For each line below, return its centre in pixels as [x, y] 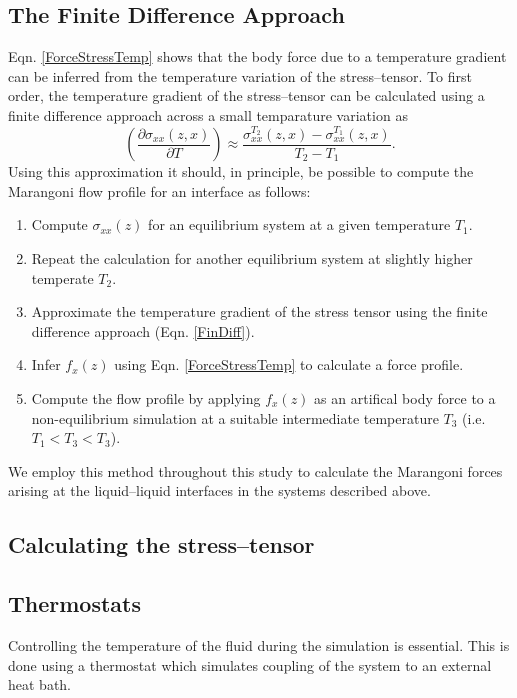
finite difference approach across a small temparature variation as [208, 114]
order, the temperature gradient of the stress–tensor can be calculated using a [246, 95]
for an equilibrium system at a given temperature [299, 224]
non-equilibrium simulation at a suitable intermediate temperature [235, 417]
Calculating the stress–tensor [161, 544]
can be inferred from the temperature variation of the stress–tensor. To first [240, 75]
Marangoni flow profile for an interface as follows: [159, 190]
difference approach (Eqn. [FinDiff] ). [143, 330]
